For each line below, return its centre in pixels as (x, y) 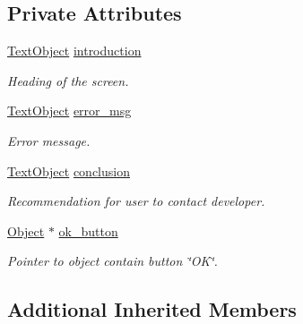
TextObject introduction (74, 51)
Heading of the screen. (68, 80)
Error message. (49, 140)
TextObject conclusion (69, 171)
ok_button (88, 230)
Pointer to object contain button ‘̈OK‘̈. (113, 261)
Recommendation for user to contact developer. (136, 201)
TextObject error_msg (69, 111)
